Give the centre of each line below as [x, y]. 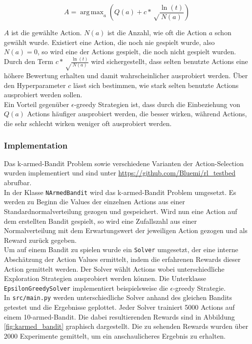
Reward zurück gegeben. [40, 240]
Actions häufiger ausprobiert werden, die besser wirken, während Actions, [137, 114]
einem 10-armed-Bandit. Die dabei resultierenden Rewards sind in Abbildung [119, 316]
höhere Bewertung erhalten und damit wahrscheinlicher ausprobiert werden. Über [126, 75]
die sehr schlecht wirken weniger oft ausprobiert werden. [88, 123]
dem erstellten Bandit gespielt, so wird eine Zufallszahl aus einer [101, 221]
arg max [92, 12]
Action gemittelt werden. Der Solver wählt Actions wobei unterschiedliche [114, 269]
